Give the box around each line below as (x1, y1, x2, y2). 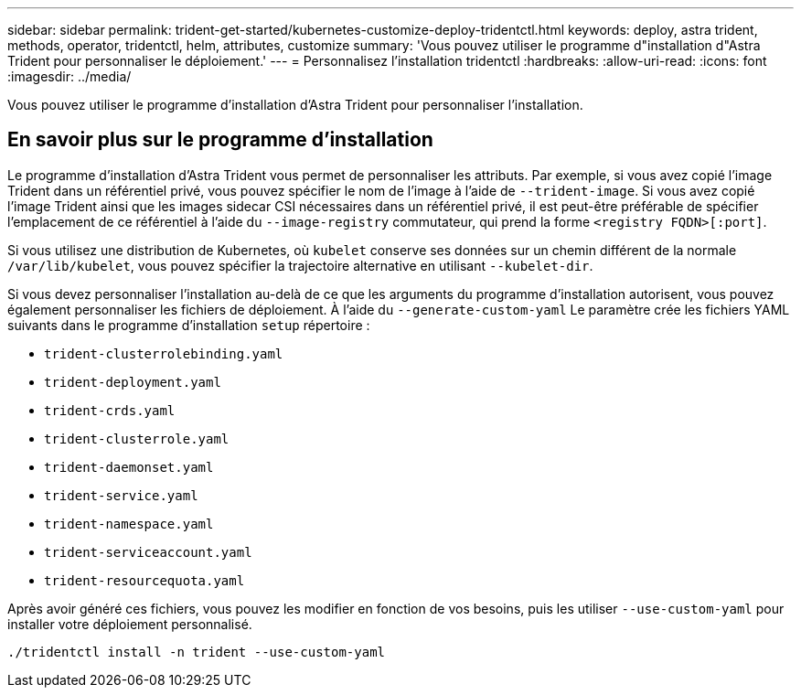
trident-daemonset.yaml (44, 459, 214, 475)
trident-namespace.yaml (44, 516, 214, 531)
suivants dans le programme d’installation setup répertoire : (7, 316, 370, 333)
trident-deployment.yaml (44, 374, 221, 390)
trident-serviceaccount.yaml (44, 544, 252, 560)
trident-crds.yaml (44, 402, 176, 418)
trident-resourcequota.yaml (44, 572, 245, 588)
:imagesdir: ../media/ (7, 69, 132, 84)
